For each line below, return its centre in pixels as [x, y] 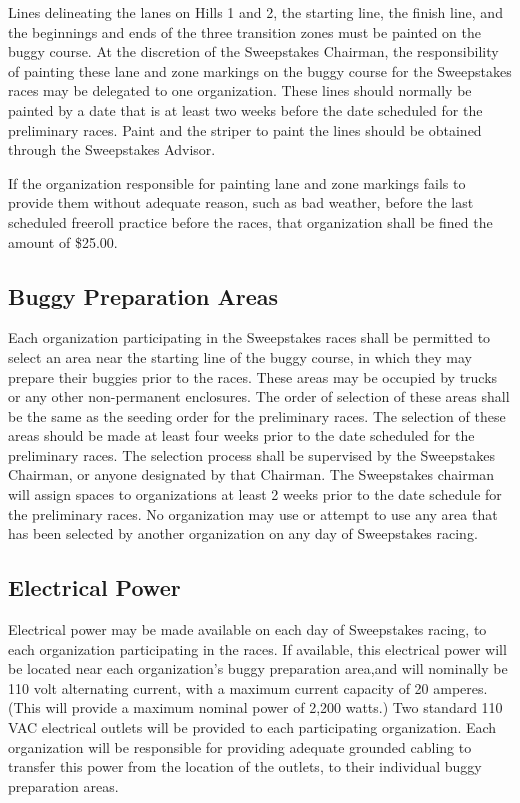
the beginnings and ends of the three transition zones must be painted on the [244, 31]
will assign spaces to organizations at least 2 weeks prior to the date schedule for [255, 494]
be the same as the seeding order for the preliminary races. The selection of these [257, 415]
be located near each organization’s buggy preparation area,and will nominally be [258, 668]
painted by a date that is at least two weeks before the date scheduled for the [245, 109]
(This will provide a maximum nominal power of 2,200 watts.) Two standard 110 [255, 707]
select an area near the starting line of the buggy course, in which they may [240, 356]
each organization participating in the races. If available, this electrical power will [257, 648]
